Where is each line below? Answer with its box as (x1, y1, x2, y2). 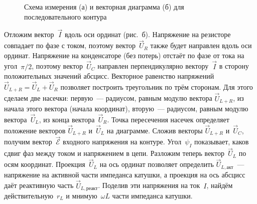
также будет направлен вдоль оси (150, 40, 252, 51)
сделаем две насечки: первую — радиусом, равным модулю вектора (4, 93, 212, 103)
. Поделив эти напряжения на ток (98, 180, 200, 190)
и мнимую (66, 190, 97, 200)
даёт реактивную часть (4, 180, 74, 190)
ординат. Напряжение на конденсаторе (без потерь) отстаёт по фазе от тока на (4, 50, 244, 60)
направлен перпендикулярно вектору (97, 61, 209, 71)
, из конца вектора (39, 114, 95, 124)
